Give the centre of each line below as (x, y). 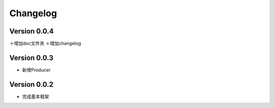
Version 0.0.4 (32, 31)
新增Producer (36, 70)
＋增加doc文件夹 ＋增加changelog (45, 44)
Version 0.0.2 (31, 84)
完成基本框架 (36, 96)
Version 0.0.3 (31, 58)
